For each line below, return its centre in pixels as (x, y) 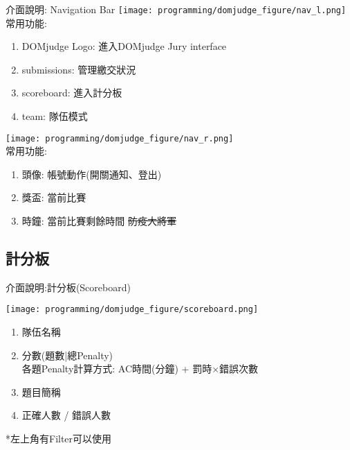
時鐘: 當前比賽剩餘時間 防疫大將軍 (99, 221)
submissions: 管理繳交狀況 (79, 69)
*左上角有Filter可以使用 (59, 439)
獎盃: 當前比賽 (54, 197)
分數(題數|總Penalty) (67, 355)
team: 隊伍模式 (55, 116)
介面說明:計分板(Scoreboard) (68, 287)
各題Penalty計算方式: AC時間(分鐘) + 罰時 (117, 369)
